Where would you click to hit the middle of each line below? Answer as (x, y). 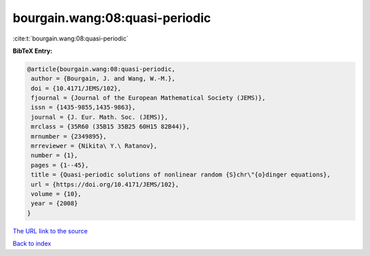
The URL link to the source (50, 231)
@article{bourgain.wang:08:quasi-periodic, (101, 69)
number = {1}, (54, 155)
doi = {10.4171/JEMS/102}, (76, 88)
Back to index (32, 244)
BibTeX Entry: (33, 51)
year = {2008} (54, 203)
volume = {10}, (57, 194)
